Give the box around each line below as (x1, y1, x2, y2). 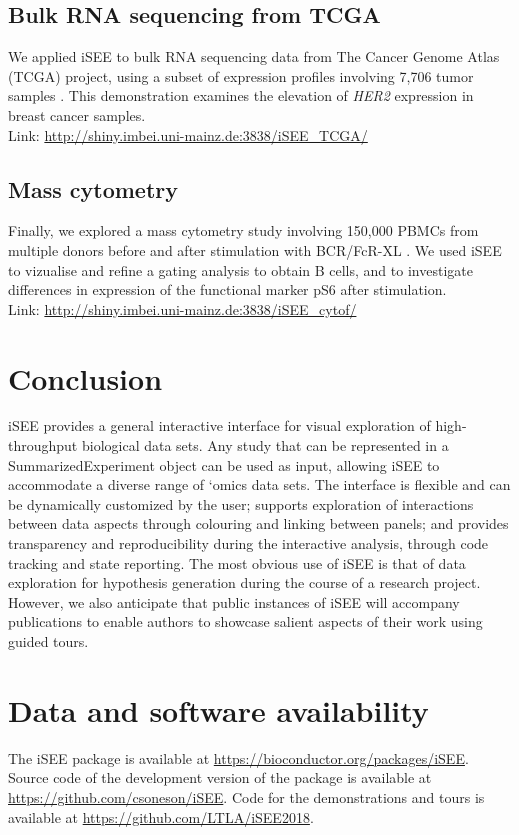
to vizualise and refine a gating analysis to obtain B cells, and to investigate (8, 259, 473, 280)
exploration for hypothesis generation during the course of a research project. (8, 572, 481, 593)
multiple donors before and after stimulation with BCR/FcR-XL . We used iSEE (8, 239, 502, 260)
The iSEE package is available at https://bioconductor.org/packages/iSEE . (8, 747, 469, 768)
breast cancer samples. (8, 104, 146, 125)
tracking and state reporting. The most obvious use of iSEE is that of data (8, 552, 466, 573)
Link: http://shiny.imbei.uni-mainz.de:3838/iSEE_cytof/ (8, 298, 357, 319)
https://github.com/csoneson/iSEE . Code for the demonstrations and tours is (8, 786, 485, 807)
